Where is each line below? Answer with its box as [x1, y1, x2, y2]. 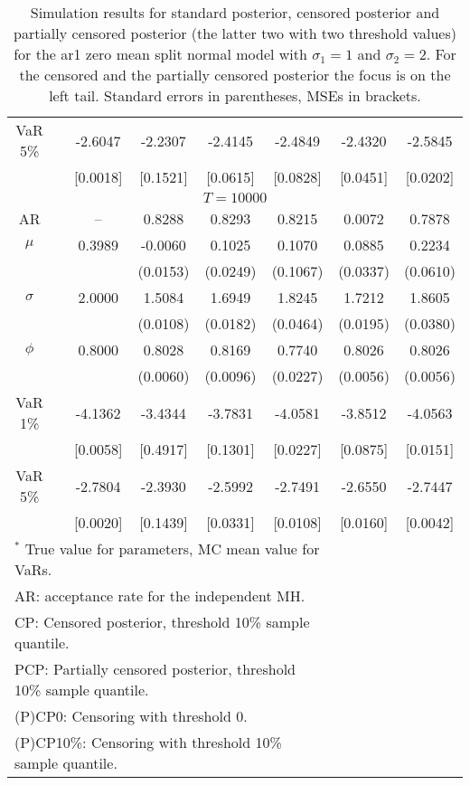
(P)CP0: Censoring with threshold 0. [14, 705, 248, 726]
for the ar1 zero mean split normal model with [14, 43, 307, 64]
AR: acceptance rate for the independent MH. [14, 585, 305, 606]
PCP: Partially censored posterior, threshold [14, 658, 296, 679]
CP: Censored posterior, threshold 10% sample [14, 611, 310, 632]
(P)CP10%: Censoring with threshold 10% [14, 732, 282, 752]
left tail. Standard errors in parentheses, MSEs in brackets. [49, 85, 421, 106]
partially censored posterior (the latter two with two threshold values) [14, 23, 456, 43]
